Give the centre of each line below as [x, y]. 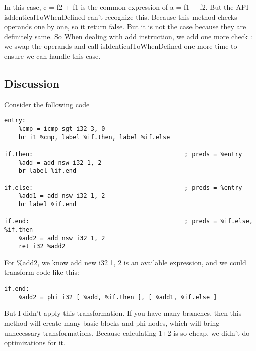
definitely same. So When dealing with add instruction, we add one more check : [128, 36]
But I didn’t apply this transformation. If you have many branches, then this [123, 313]
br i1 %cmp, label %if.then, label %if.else [94, 137]
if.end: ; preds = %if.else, [129, 221]
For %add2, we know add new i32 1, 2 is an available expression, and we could [125, 262]
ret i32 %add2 [42, 247]
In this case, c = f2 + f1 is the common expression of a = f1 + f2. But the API [126, 7]
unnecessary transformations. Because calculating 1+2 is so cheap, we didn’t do [127, 333]
